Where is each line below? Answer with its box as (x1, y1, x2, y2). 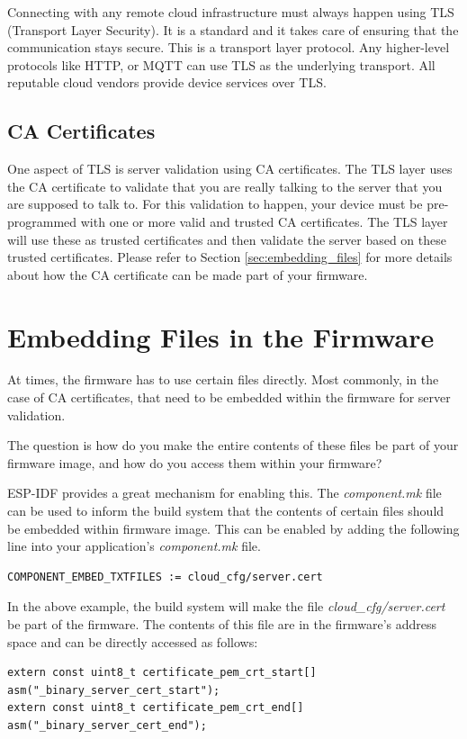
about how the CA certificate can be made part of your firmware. (7, 265, 368, 284)
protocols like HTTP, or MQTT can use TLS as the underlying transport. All (7, 55, 436, 74)
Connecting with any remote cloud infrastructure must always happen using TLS (7, 3, 454, 21)
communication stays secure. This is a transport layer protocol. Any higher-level (7, 38, 450, 57)
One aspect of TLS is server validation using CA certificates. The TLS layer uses (7, 159, 453, 178)
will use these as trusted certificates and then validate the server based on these (7, 230, 446, 248)
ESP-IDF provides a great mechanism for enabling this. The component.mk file (7, 483, 442, 502)
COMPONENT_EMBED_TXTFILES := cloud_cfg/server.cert (7, 570, 323, 583)
